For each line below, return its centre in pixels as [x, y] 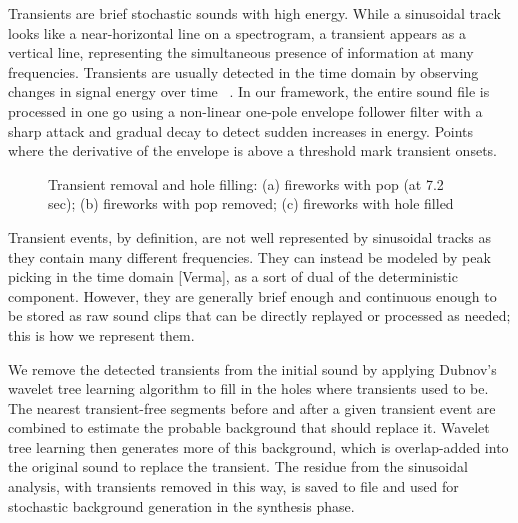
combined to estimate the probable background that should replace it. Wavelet [249, 427]
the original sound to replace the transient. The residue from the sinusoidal [238, 466]
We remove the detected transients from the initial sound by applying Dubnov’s [252, 368]
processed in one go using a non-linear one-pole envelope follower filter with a [245, 110]
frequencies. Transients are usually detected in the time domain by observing [243, 71]
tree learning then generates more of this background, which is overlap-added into [258, 446]
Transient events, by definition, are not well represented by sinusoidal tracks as [249, 236]
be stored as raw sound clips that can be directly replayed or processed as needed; [259, 315]
